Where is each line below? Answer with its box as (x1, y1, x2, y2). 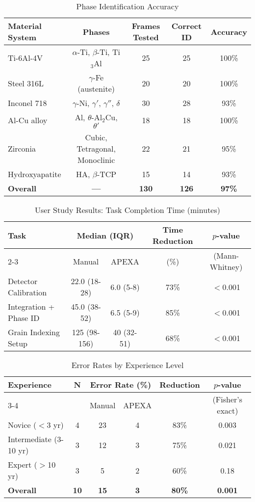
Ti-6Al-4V (8, 52, 43, 63)
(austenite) (77, 83, 115, 94)
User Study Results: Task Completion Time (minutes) (34, 204, 221, 215)
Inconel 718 (8, 97, 47, 108)
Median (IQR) (76, 229, 134, 241)
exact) (217, 405, 238, 416)
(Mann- (213, 250, 239, 261)
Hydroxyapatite (8, 168, 61, 180)
